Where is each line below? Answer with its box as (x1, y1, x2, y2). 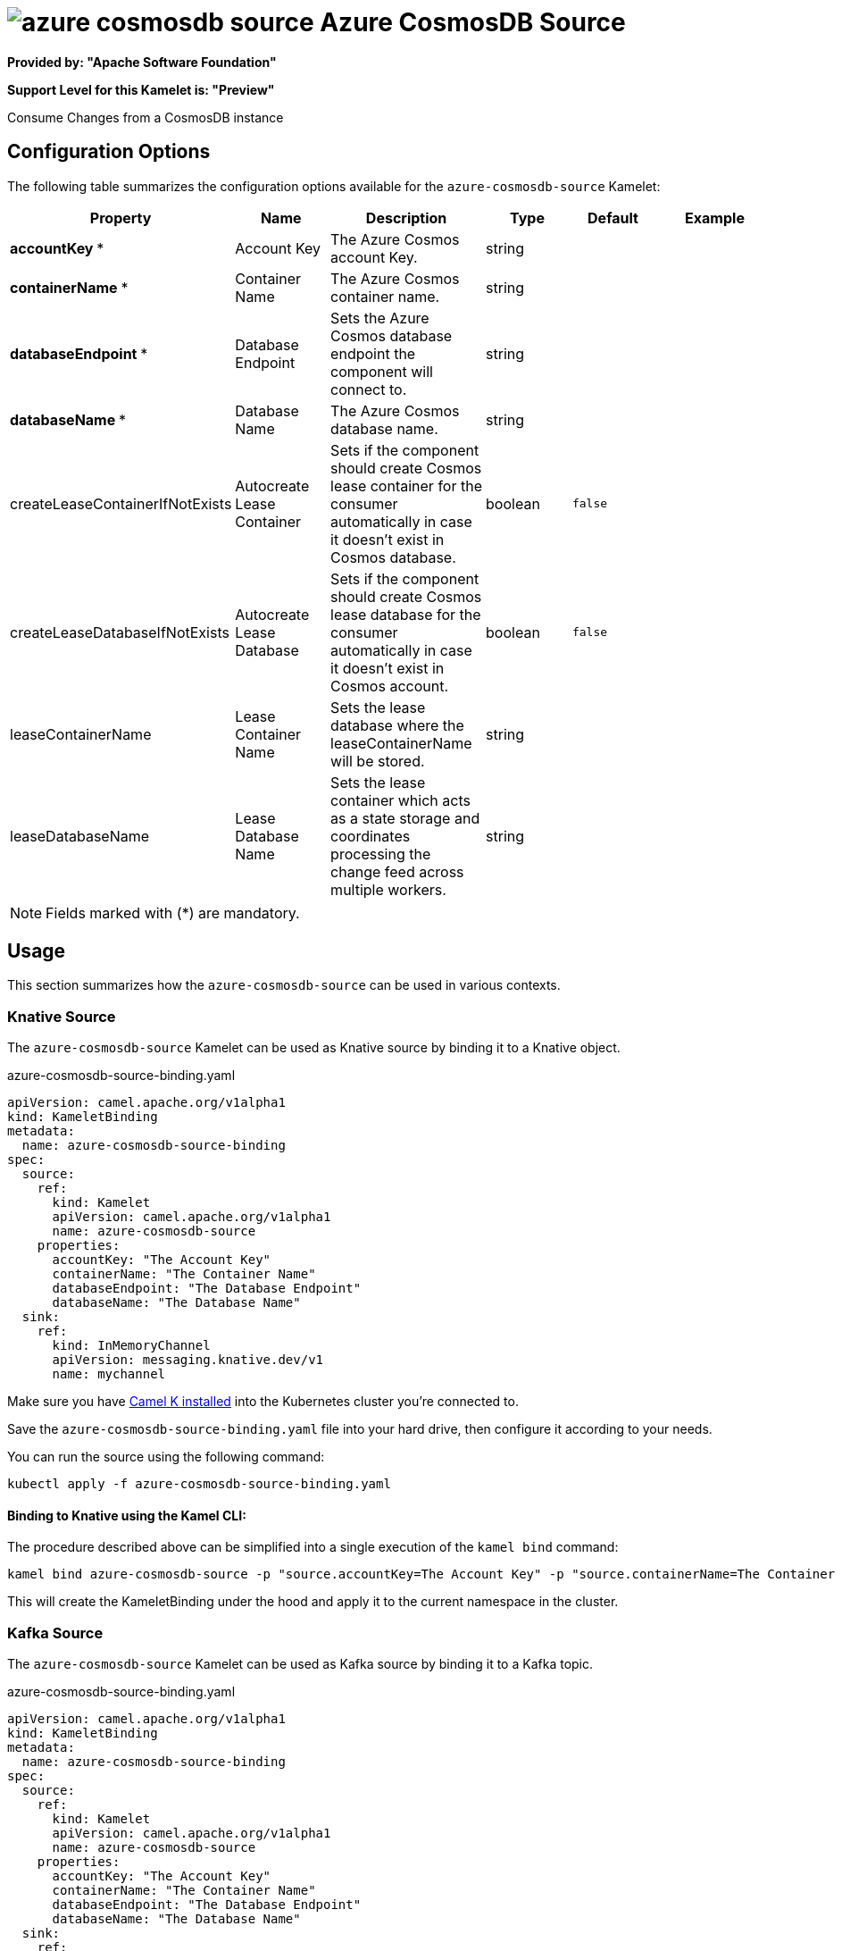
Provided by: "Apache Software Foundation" (7, 54, 277, 70)
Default (588, 208, 638, 227)
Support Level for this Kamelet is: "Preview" (7, 81, 275, 97)
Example (685, 208, 745, 227)
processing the (330, 844, 431, 863)
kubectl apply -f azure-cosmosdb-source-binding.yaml (7, 1477, 391, 1492)
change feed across (330, 862, 464, 881)
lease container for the (330, 476, 482, 495)
